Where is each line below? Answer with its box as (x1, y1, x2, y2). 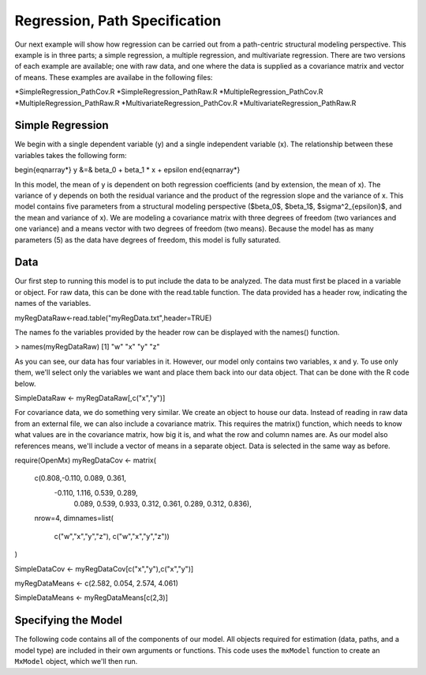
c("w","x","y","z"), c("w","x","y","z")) (54, 531, 170, 541)
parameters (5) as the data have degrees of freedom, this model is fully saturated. (14, 235, 282, 244)
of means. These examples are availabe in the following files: (14, 72, 213, 82)
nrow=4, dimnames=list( (34, 514, 114, 523)
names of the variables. (14, 299, 92, 308)
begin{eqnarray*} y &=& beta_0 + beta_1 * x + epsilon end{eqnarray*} (14, 165, 241, 175)
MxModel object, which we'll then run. (14, 657, 138, 666)
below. (14, 379, 36, 388)
